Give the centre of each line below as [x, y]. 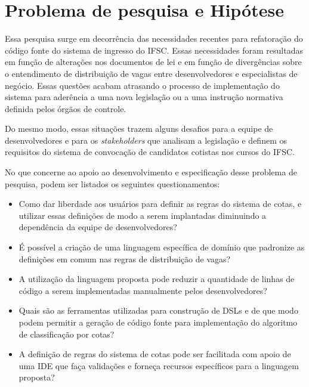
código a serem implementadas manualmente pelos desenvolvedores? [143, 290]
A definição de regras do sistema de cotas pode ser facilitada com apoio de [155, 354]
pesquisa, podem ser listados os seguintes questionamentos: [112, 183]
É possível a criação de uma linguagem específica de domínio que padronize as [162, 247]
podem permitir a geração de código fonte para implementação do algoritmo [158, 322]
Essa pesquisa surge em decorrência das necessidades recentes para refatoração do [154, 38]
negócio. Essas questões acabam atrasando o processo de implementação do [142, 85]
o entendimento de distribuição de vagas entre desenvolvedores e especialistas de [151, 73]
